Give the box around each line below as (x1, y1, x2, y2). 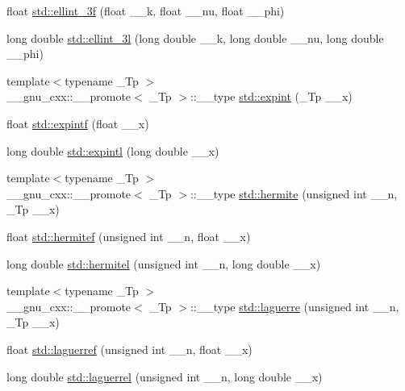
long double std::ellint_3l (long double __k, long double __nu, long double (6, 29, 384, 46)
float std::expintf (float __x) (6, 114, 149, 131)
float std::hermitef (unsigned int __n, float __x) (6, 227, 251, 244)
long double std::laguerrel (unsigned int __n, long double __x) (6, 368, 323, 385)
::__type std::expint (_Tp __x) (190, 88, 353, 105)
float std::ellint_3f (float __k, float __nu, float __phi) (6, 2, 285, 19)
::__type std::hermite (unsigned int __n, (190, 185, 398, 202)
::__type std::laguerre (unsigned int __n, (190, 297, 399, 314)
